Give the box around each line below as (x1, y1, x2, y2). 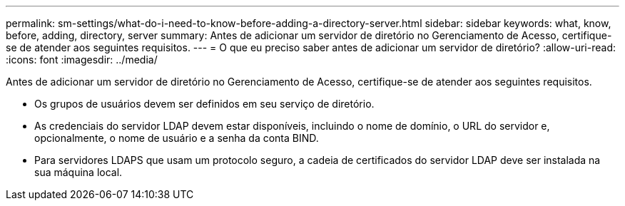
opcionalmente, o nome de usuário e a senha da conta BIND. (34, 132, 319, 144)
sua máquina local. (34, 166, 123, 178)
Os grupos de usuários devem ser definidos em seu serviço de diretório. (34, 98, 375, 110)
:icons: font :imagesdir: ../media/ (6, 53, 158, 66)
